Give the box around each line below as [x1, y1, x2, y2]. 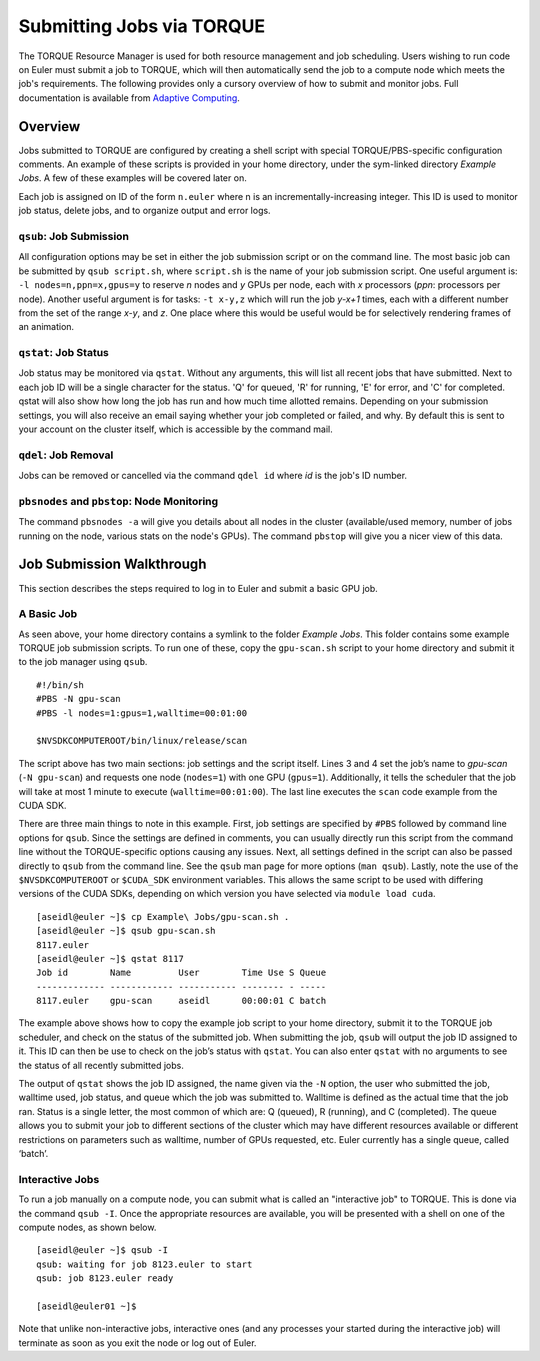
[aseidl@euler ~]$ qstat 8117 [36, 953, 185, 964]
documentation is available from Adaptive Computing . [18, 91, 240, 104]
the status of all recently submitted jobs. [18, 1059, 184, 1071]
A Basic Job [18, 607, 78, 621]
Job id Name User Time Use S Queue [36, 967, 327, 979]
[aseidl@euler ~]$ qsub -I [36, 1245, 169, 1256]
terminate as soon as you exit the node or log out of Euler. [18, 1336, 257, 1349]
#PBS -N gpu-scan [36, 693, 121, 705]
